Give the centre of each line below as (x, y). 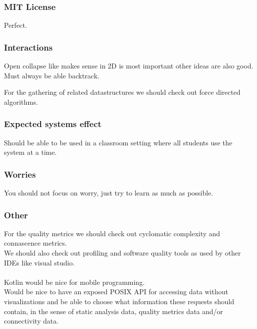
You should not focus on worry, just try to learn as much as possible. (109, 193)
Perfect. (16, 25)
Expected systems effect (53, 124)
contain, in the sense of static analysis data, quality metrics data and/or (114, 311)
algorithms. (21, 101)
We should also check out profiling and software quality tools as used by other (123, 253)
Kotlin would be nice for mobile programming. (75, 282)
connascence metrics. (35, 243)
